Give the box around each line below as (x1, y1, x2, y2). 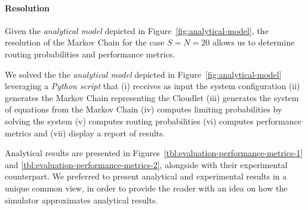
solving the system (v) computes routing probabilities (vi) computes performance (5, 114, 301, 127)
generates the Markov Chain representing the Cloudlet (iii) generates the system (5, 91, 299, 104)
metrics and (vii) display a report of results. (5, 126, 165, 139)
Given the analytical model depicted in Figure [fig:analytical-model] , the (5, 24, 269, 36)
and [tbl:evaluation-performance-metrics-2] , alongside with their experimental (5, 158, 288, 171)
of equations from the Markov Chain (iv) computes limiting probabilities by (5, 103, 282, 115)
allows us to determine (212, 36, 295, 48)
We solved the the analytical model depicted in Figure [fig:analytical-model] (5, 68, 282, 80)
